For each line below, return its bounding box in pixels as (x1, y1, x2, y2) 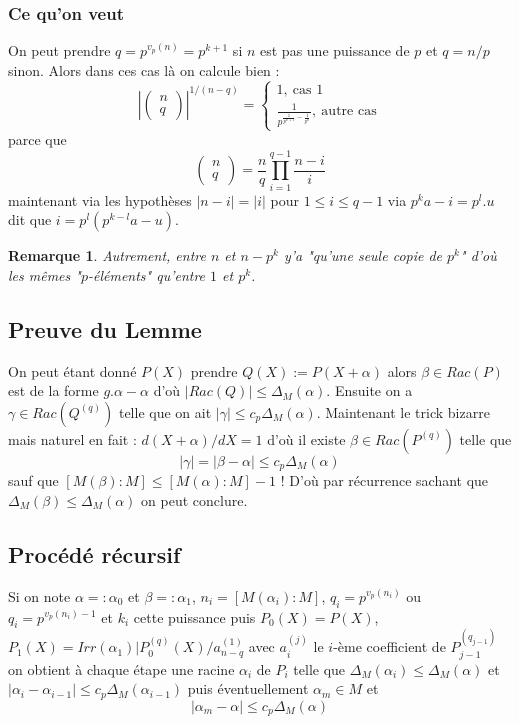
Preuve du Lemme (8, 313, 202, 344)
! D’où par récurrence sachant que (280, 470, 489, 491)
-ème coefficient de (333, 636, 446, 657)
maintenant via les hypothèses (8, 189, 192, 210)
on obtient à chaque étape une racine (8, 658, 235, 679)
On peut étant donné (8, 360, 137, 381)
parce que (8, 129, 67, 149)
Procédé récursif (8, 538, 181, 569)
